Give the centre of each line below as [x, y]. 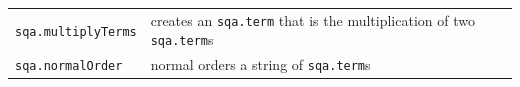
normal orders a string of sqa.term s [260, 64]
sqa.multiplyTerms [76, 31]
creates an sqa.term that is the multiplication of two [312, 19]
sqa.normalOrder [69, 66]
